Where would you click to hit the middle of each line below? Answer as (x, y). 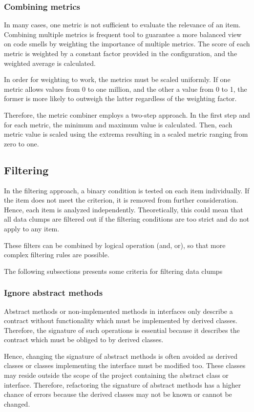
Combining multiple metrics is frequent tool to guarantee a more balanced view (123, 34)
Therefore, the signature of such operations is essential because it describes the (122, 330)
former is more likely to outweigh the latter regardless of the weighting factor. (120, 98)
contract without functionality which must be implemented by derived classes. (121, 320)
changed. (17, 403)
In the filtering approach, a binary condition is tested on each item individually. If (127, 190)
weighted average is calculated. (50, 63)
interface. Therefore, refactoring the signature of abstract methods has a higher (123, 384)
